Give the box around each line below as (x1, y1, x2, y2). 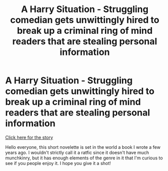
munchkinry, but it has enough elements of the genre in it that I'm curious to (5, 155, 163, 161)
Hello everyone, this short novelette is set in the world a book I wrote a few (5, 144, 160, 150)
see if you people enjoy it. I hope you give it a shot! (5, 160, 111, 166)
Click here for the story (5, 134, 53, 140)
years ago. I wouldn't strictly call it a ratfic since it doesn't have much (5, 149, 149, 155)
